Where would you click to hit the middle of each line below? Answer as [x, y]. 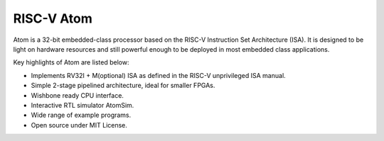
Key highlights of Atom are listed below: [71, 62]
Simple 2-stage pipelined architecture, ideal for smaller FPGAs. [123, 86]
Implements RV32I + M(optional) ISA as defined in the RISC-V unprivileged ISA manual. [158, 75]
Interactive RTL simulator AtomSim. [82, 105]
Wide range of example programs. [81, 115]
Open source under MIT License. [79, 125]
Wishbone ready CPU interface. [78, 95]
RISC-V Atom [53, 18]
